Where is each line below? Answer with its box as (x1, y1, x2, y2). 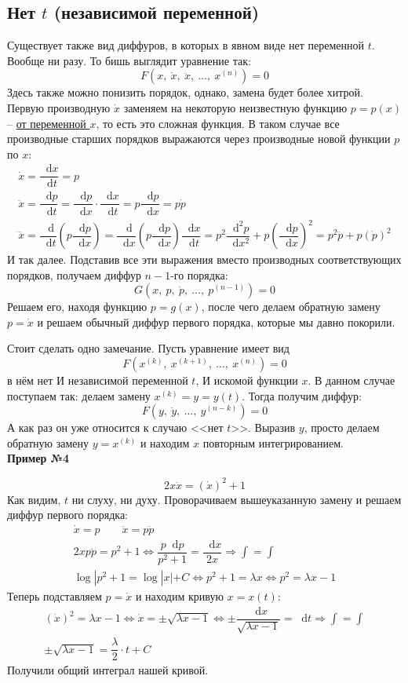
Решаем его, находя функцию (7, 298, 148, 315)
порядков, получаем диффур (7, 266, 141, 283)
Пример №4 (7, 450, 70, 466)
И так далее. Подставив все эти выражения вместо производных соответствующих (7, 251, 402, 268)
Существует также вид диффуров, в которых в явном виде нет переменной (7, 37, 364, 53)
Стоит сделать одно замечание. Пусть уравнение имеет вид (7, 340, 290, 356)
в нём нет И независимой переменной (7, 372, 188, 389)
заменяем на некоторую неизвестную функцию (123, 99, 348, 115)
